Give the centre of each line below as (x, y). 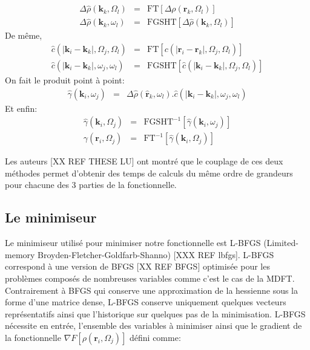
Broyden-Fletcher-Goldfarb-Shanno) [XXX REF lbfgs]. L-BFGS (156, 254)
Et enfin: (21, 108)
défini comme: (155, 337)
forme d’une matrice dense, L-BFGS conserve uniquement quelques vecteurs (146, 302)
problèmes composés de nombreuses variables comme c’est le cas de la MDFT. (150, 278)
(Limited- (281, 243)
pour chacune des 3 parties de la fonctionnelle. (91, 185)
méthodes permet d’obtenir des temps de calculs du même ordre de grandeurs (149, 173)
